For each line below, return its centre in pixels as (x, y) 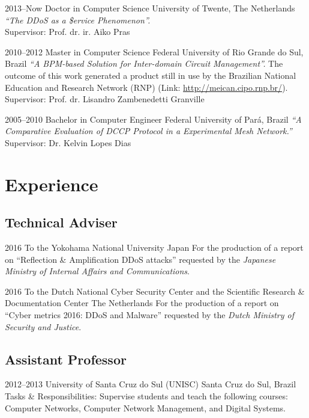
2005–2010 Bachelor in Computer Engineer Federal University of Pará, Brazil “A (153, 119)
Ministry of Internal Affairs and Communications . (97, 271)
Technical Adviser (61, 222)
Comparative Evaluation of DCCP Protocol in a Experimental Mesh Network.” (148, 131)
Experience (52, 184)
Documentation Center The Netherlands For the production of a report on (142, 303)
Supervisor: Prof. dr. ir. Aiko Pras (67, 32)
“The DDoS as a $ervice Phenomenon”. (78, 20)
